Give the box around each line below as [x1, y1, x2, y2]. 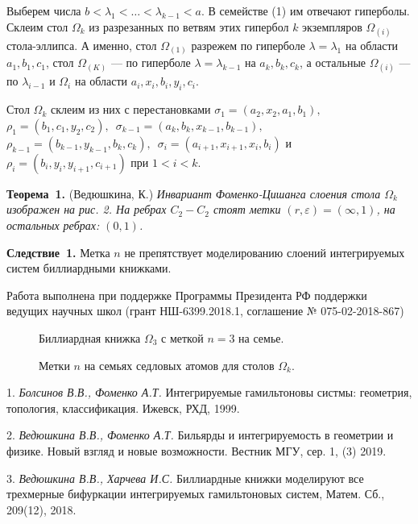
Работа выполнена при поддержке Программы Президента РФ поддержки [6, 286, 367, 303]
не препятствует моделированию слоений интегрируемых [124, 243, 405, 260]
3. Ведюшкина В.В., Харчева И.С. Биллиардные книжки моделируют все [6, 469, 364, 486]
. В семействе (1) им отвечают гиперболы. [201, 2, 410, 19]
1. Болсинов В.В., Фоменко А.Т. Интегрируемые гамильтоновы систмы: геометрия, [6, 384, 412, 401]
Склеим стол [6, 18, 68, 35]
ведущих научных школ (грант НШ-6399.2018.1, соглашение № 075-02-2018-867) [6, 302, 404, 319]
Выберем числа [6, 2, 81, 19]
